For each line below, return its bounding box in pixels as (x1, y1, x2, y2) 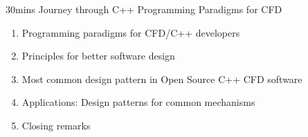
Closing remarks (21, 118, 91, 132)
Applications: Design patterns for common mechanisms (21, 95, 255, 109)
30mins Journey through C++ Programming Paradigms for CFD (6, 2, 282, 16)
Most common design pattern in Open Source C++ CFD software (21, 71, 302, 86)
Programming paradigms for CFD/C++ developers (21, 25, 240, 39)
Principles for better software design (21, 48, 175, 63)
